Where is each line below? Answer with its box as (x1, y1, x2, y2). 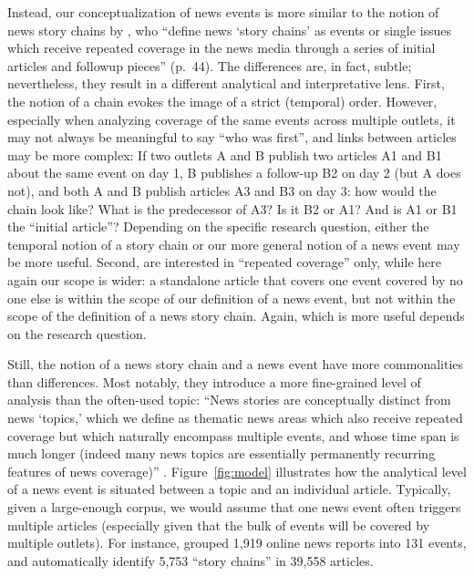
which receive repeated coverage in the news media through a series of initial (7, 38, 436, 57)
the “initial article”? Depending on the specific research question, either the (7, 217, 429, 236)
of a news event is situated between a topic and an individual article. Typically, (7, 479, 451, 499)
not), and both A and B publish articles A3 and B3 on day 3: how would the (7, 180, 437, 200)
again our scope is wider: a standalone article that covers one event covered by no (7, 270, 463, 289)
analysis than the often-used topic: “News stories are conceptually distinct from (7, 390, 451, 409)
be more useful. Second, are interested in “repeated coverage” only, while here (7, 252, 441, 272)
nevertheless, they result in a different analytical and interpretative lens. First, (7, 74, 445, 93)
